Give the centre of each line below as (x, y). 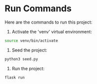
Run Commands (38, 9)
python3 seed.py (21, 59)
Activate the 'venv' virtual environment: (52, 31)
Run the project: (28, 68)
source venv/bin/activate (31, 41)
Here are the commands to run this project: (48, 22)
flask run (15, 77)
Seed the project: (29, 50)
